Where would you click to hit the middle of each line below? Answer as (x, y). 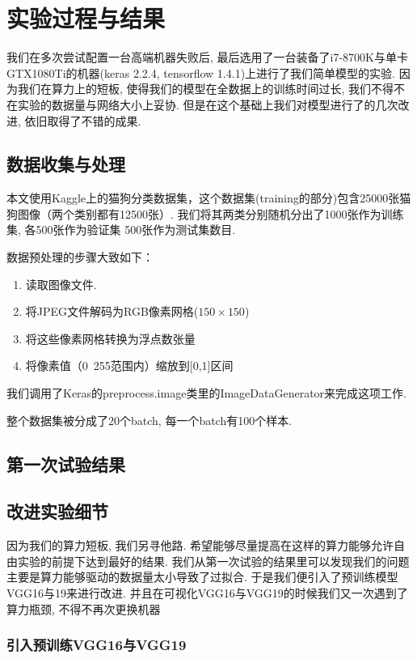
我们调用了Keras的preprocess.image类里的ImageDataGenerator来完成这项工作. (206, 393)
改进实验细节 (57, 511)
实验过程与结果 (86, 18)
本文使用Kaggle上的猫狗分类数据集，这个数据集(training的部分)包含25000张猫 (209, 198)
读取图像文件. (61, 284)
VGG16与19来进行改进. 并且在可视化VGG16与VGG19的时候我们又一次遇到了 (207, 593)
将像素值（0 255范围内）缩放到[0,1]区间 (129, 366)
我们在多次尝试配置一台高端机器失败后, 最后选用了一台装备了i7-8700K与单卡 (207, 57)
